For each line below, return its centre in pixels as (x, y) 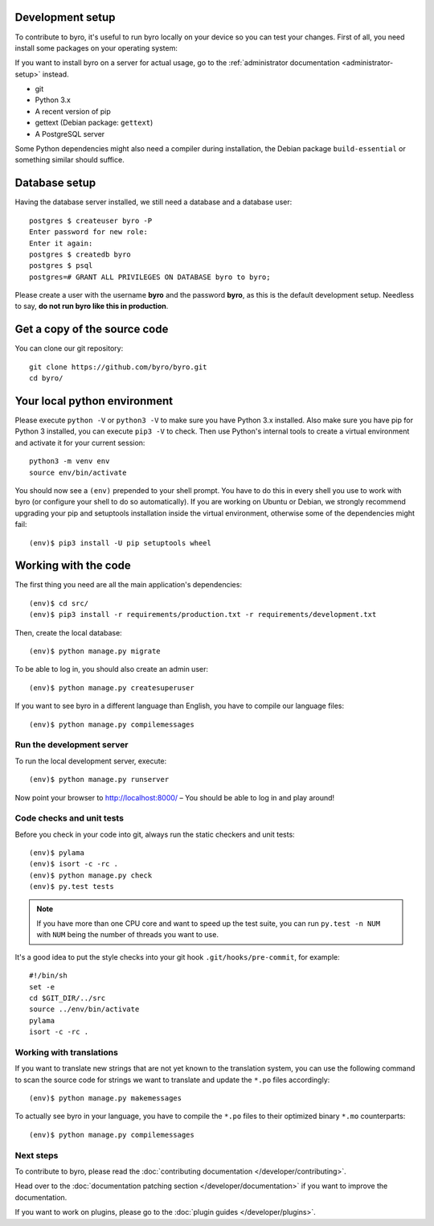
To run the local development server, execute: (91, 761)
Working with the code (73, 566)
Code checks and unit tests (70, 818)
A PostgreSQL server (70, 134)
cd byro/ (46, 378)
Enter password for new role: (89, 232)
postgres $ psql (61, 266)
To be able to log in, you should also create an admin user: (112, 669)
